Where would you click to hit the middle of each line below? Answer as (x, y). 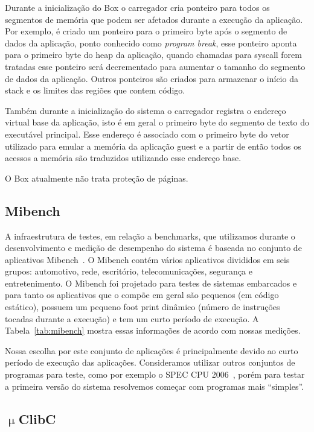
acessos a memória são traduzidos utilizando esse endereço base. (123, 158)
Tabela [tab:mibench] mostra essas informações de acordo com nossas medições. (153, 330)
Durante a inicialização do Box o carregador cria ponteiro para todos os (137, 7)
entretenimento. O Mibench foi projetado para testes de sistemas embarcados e (151, 283)
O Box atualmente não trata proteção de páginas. (97, 178)
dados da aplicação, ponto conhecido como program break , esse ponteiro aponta (151, 43)
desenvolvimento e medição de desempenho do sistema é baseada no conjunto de (153, 248)
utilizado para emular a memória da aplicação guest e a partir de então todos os (153, 146)
